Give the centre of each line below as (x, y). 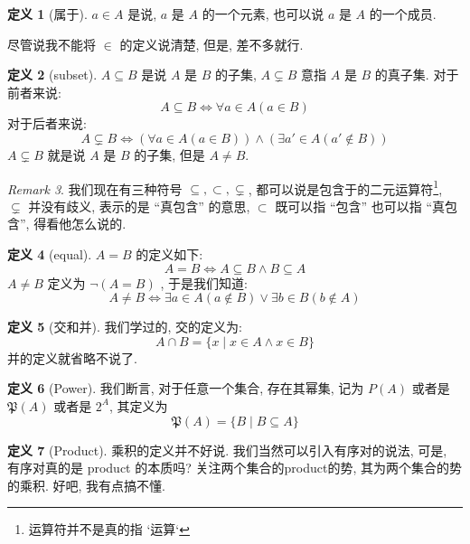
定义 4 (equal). (50, 254)
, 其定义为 (138, 405)
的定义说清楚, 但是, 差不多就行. (211, 44)
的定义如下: (169, 254)
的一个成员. (403, 14)
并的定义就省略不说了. (72, 357)
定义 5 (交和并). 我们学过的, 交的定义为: (125, 327)
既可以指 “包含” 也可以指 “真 (360, 206)
